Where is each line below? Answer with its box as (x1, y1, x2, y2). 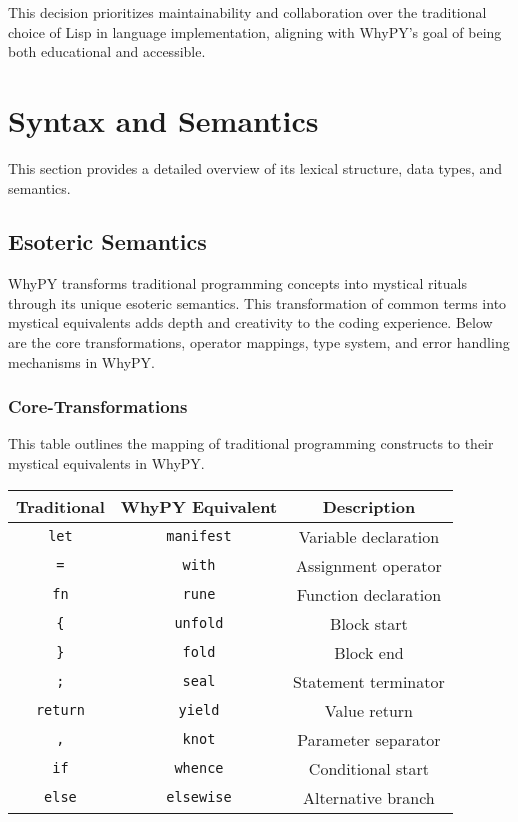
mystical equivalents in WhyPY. (8, 453, 205, 474)
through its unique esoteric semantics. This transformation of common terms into (8, 292, 507, 313)
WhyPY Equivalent (120, 494, 278, 518)
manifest (166, 528, 232, 545)
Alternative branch (303, 785, 435, 809)
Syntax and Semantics (8, 99, 319, 140)
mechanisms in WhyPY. (8, 351, 155, 372)
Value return (324, 698, 413, 722)
